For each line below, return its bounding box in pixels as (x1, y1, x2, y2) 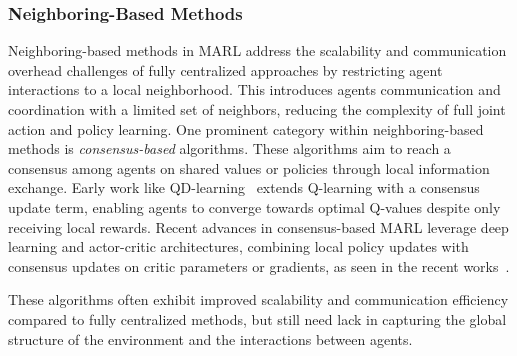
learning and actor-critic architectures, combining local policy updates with (8, 236, 469, 257)
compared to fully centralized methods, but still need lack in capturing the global (8, 308, 507, 329)
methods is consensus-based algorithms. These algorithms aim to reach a (8, 138, 451, 159)
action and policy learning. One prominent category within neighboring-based (8, 118, 484, 139)
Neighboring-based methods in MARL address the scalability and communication (8, 40, 507, 61)
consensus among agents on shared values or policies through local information (8, 157, 490, 178)
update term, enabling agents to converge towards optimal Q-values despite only (8, 196, 501, 217)
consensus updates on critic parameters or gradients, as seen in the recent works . (8, 255, 510, 276)
